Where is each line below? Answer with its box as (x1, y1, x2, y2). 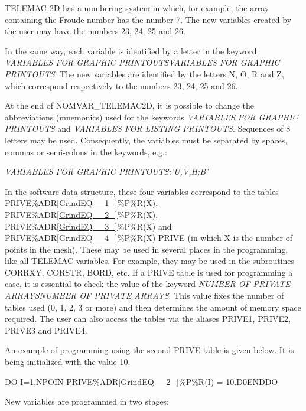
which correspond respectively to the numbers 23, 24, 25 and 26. (5, 79, 238, 92)
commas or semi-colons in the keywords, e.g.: (5, 145, 167, 158)
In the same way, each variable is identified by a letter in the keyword (5, 44, 257, 57)
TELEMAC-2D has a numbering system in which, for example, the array (5, 2, 269, 14)
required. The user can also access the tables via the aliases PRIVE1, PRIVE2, (5, 312, 291, 325)
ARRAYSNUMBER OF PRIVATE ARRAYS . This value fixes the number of (5, 289, 284, 302)
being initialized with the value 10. (5, 355, 131, 368)
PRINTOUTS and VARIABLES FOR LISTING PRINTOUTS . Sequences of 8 (5, 122, 291, 135)
